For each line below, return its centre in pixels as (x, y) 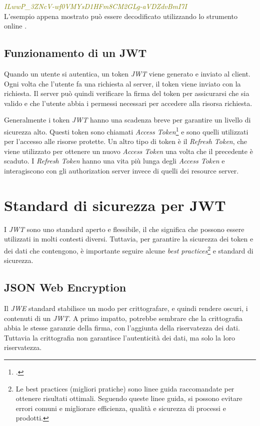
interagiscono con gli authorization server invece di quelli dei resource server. (121, 170)
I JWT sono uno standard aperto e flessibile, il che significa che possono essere (124, 229)
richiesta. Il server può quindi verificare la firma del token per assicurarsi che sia (127, 93)
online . (15, 26)
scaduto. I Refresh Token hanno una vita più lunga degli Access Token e (114, 161)
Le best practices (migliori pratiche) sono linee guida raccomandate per (125, 388)
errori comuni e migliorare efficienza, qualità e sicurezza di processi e (121, 408)
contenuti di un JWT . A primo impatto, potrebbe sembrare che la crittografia (123, 318)
